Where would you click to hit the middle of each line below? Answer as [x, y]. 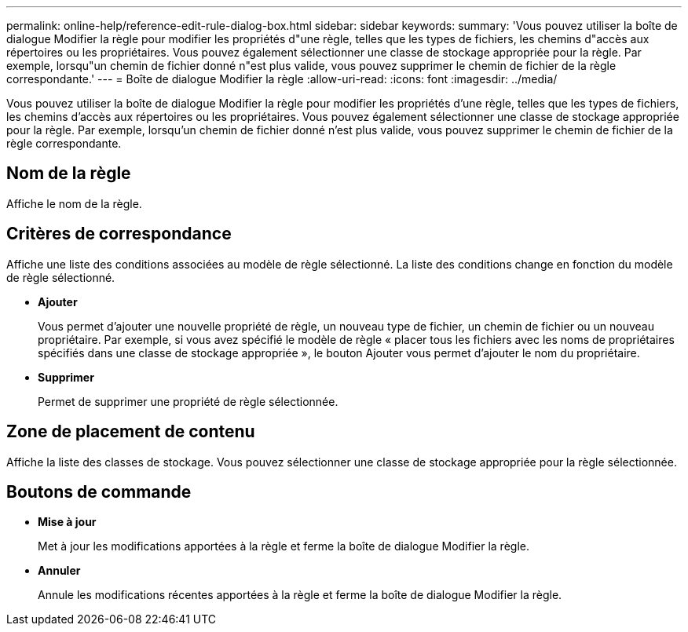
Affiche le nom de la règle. [74, 203]
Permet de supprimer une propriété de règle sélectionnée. [188, 401]
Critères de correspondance [119, 234]
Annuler [59, 571]
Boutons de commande [99, 491]
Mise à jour [67, 522]
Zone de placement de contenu [131, 432]
